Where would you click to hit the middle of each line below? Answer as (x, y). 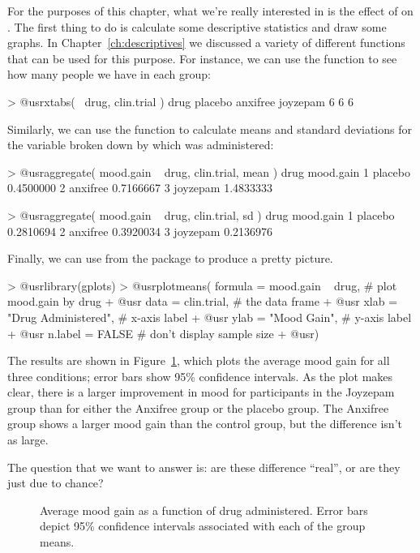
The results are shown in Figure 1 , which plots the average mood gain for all (199, 360)
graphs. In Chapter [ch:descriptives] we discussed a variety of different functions (206, 43)
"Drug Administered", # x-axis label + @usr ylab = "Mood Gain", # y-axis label (210, 317)
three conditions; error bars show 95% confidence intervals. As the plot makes (200, 376)
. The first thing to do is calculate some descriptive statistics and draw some (197, 26)
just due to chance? (56, 483)
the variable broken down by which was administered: (141, 145)
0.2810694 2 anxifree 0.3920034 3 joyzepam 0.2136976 (140, 231)
